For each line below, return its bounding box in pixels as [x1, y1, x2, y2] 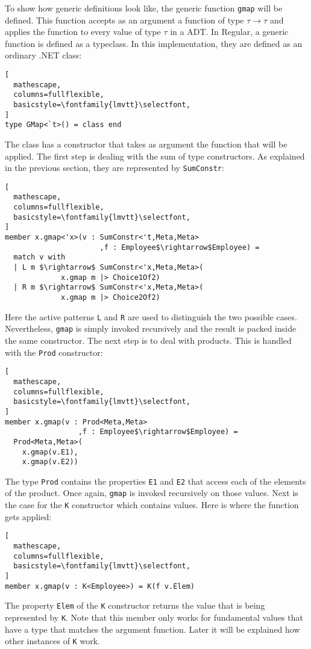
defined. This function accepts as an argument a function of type [5, 13, 244, 26]
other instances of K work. [5, 635, 100, 647]
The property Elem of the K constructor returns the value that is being [5, 599, 265, 612]
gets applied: [5, 510, 52, 523]
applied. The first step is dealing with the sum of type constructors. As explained [5, 149, 305, 162]
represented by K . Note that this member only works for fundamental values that [5, 610, 303, 623]
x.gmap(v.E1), [22, 447, 78, 456]
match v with [13, 253, 66, 262]
